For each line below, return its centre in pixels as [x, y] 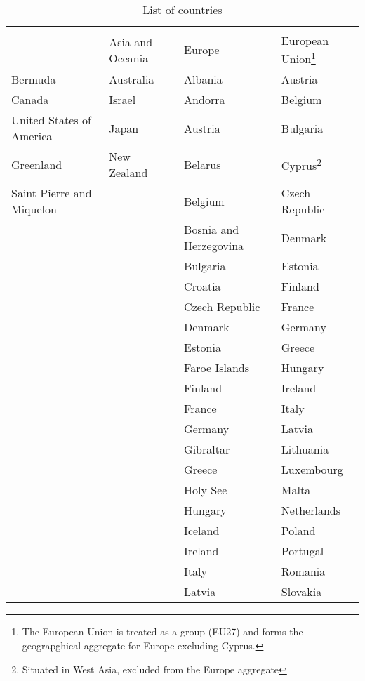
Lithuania [305, 449]
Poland [298, 531]
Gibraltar [207, 449]
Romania [303, 571]
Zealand [128, 173]
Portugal [303, 551]
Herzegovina [214, 246]
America [32, 136]
